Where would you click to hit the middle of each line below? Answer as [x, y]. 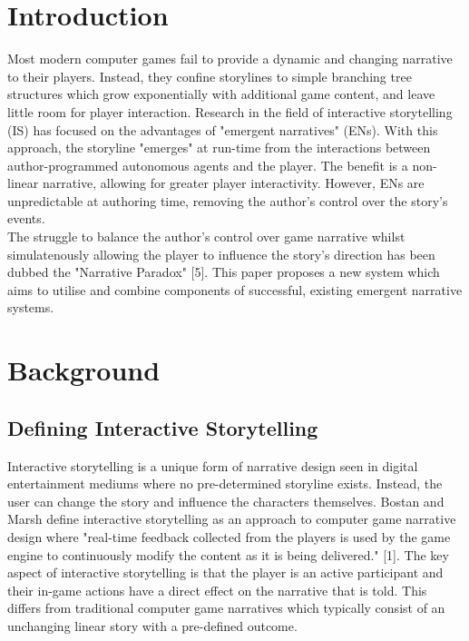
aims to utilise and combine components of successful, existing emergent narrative [235, 289]
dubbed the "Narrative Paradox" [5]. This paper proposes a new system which [224, 272]
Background [84, 370]
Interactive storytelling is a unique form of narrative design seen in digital [213, 465]
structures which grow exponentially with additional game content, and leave [221, 94]
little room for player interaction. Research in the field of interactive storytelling [230, 111]
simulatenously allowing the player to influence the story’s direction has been [221, 254]
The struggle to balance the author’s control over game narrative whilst [206, 237]
